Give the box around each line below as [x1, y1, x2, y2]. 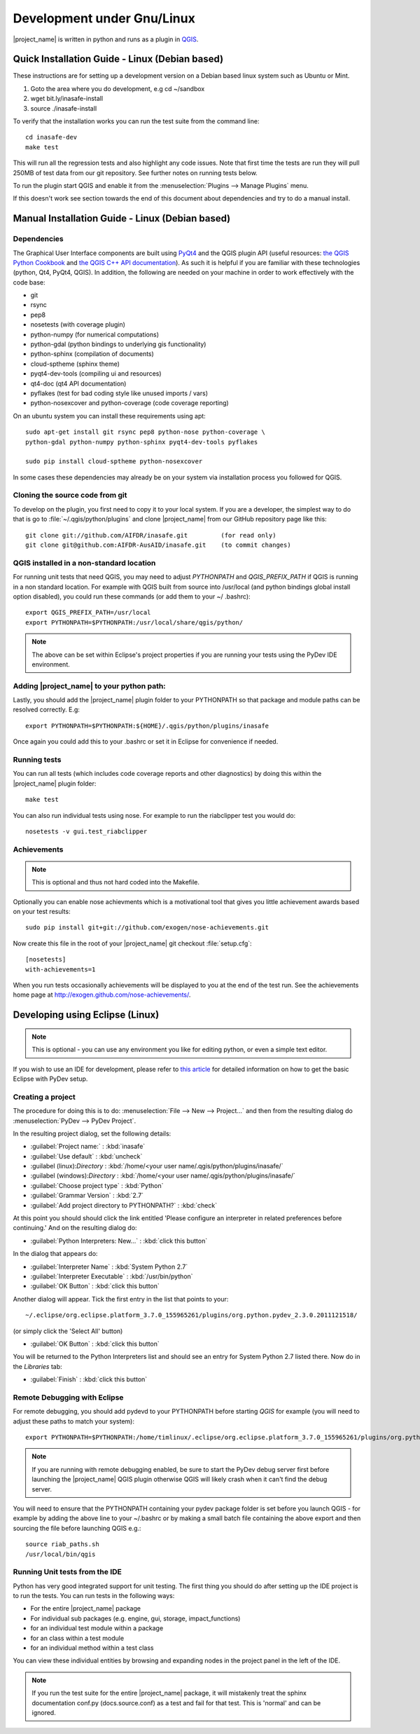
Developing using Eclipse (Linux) [13, 1009, 160, 1021]
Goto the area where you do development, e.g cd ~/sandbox [30, 84, 205, 93]
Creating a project [13, 1092, 76, 1102]
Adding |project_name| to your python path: [13, 681, 166, 690]
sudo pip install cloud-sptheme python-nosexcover [25, 458, 203, 465]
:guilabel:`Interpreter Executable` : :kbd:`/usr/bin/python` [30, 1272, 193, 1281]
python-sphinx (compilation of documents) [30, 350, 154, 358]
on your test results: [13, 908, 71, 916]
